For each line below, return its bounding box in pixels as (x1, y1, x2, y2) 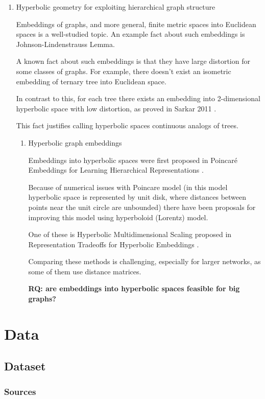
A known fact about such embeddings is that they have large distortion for (16, 56, 250, 66)
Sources (4, 385, 36, 397)
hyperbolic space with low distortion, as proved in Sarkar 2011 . (16, 103, 216, 113)
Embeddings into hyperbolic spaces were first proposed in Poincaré (28, 154, 237, 165)
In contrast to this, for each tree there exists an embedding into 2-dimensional (16, 93, 260, 104)
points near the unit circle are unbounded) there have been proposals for (28, 201, 256, 212)
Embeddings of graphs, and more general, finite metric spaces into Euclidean (16, 18, 256, 29)
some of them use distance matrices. (28, 266, 141, 276)
